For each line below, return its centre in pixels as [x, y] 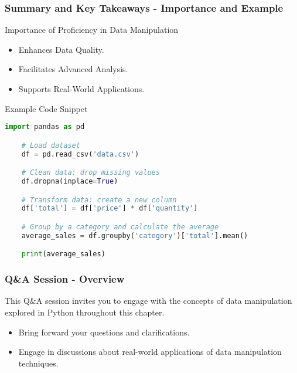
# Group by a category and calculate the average [120, 227]
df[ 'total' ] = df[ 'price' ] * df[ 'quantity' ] [110, 208]
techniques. [38, 363]
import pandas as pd [45, 127]
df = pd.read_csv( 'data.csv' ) [80, 154]
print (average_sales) [63, 254]
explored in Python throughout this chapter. [85, 312]
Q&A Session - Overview [65, 279]
